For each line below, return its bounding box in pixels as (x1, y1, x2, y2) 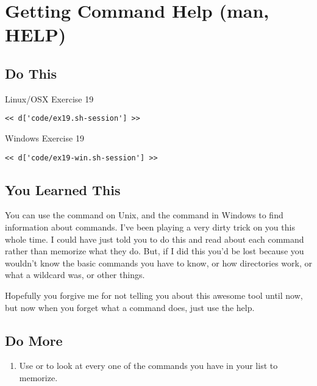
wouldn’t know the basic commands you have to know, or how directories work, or (5, 256, 313, 269)
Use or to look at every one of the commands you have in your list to (19, 359, 278, 372)
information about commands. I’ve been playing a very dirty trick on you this (5, 221, 295, 234)
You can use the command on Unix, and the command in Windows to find (5, 209, 283, 221)
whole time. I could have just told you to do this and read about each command (5, 232, 304, 245)
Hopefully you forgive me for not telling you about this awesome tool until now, (5, 289, 303, 302)
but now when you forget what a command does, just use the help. (5, 301, 255, 313)
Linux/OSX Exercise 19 (5, 92, 94, 105)
